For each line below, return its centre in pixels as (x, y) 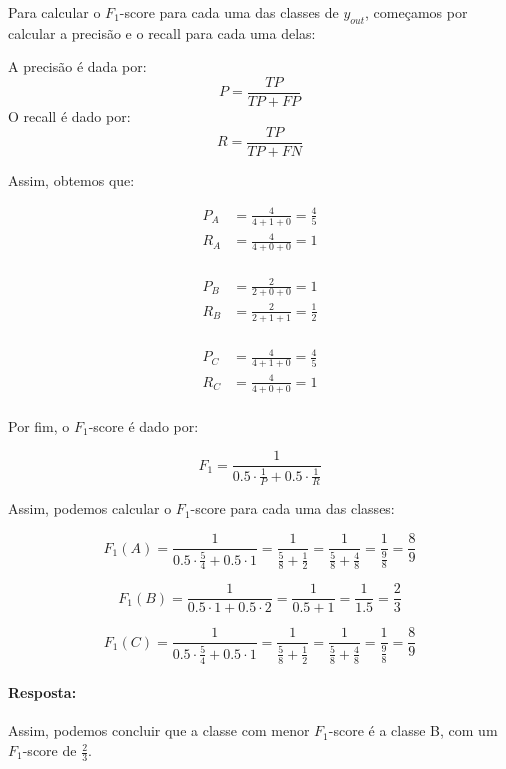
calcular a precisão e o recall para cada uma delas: (162, 32)
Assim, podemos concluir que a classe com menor (159, 730)
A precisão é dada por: (77, 66)
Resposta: (42, 692)
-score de (49, 750)
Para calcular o (54, 12)
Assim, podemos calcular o (90, 508)
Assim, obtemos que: (71, 179)
